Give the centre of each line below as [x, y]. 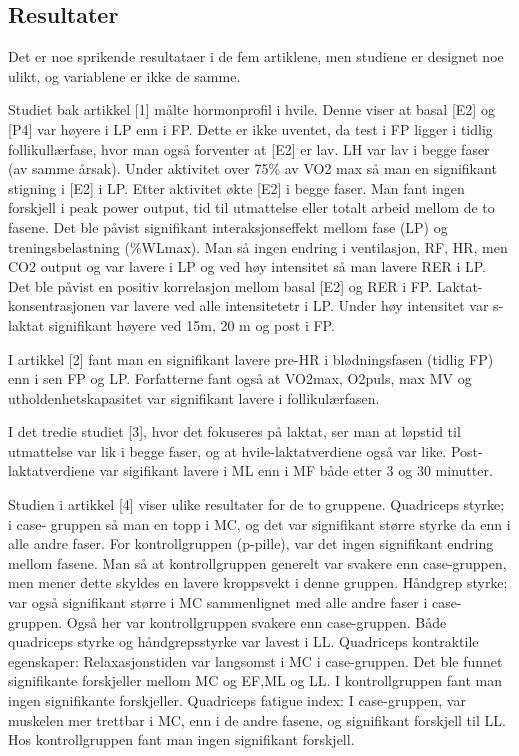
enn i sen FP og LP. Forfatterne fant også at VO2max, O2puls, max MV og [240, 378]
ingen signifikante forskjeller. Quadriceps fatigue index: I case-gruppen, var [237, 700]
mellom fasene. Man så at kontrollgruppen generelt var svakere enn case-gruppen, [257, 562]
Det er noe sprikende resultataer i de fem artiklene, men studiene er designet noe [256, 56]
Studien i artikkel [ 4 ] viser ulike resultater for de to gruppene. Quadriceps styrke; [256, 504]
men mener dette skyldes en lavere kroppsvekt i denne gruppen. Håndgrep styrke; [258, 582]
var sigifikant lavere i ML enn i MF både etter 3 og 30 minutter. [296, 470]
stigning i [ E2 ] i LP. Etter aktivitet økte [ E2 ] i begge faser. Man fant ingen [236, 187]
